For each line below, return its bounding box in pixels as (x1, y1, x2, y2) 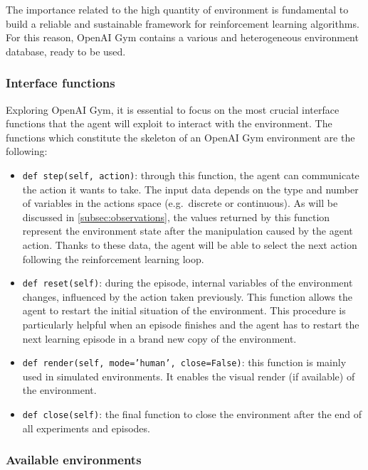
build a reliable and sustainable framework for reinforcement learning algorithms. (6, 16, 359, 31)
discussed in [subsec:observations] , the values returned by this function (22, 209, 330, 224)
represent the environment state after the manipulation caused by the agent (22, 223, 353, 238)
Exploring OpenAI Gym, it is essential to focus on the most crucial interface (6, 102, 340, 117)
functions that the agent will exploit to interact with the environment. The (6, 116, 332, 131)
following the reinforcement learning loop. (22, 251, 204, 266)
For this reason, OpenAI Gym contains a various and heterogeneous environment (6, 30, 359, 45)
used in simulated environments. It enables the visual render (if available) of (22, 368, 355, 383)
